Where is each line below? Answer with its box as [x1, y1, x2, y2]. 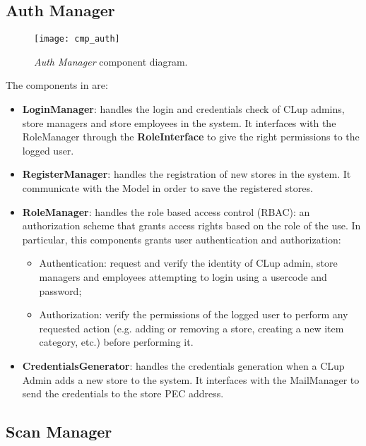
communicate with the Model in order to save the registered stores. [22, 181, 313, 195]
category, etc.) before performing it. [39, 334, 194, 349]
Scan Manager [6, 421, 112, 442]
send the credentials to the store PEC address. [22, 386, 224, 401]
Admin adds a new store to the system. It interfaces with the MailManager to [22, 372, 360, 387]
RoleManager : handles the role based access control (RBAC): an [22, 204, 310, 219]
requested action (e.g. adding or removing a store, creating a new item [39, 320, 344, 335]
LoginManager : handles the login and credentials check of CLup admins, [22, 102, 345, 116]
